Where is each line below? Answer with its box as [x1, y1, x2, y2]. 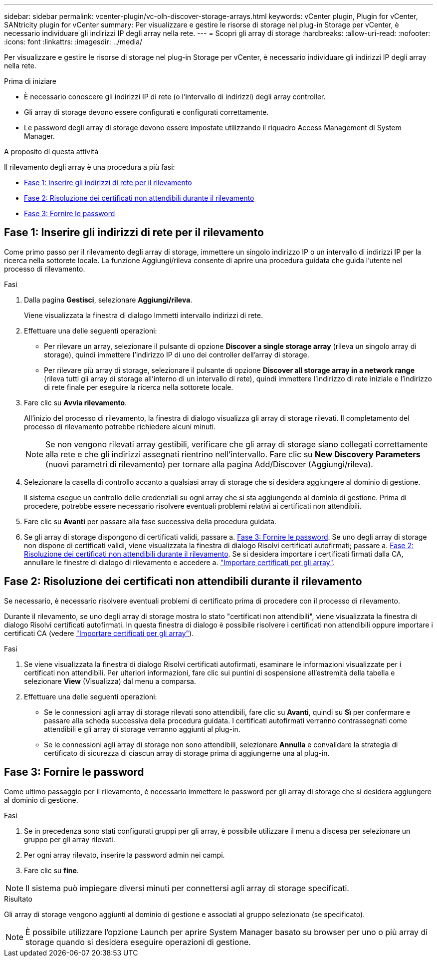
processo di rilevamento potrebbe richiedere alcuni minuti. [24, 422, 216, 431]
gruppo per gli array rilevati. [24, 835, 115, 844]
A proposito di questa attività [4, 147, 99, 156]
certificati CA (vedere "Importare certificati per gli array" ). [4, 629, 194, 638]
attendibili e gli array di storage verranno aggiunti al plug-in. [44, 724, 240, 733]
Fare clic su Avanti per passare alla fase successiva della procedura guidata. [24, 517, 276, 526]
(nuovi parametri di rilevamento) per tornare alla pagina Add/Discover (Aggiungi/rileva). [45, 459, 373, 469]
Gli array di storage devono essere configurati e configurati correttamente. [24, 108, 269, 116]
